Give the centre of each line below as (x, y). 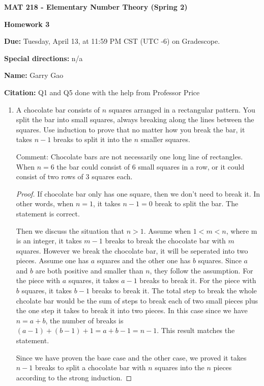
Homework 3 (27, 24)
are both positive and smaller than (89, 270)
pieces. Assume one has (52, 260)
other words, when (45, 203)
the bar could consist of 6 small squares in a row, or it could (151, 166)
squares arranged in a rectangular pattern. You (182, 109)
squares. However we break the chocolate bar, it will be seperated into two (132, 250)
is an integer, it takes (49, 241)
